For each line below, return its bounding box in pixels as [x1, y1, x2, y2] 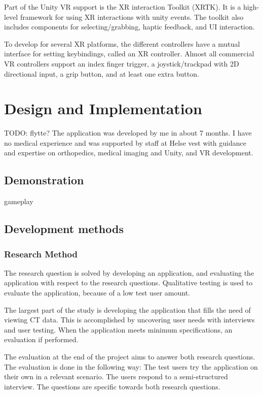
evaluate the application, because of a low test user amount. [4, 287, 190, 298]
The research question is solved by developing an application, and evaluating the [4, 267, 254, 278]
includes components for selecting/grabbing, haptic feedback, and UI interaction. [4, 21, 255, 32]
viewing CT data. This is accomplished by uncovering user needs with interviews [4, 314, 255, 325]
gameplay [4, 196, 33, 207]
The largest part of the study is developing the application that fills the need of [4, 304, 251, 315]
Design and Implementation [4, 98, 202, 119]
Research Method [4, 247, 78, 260]
